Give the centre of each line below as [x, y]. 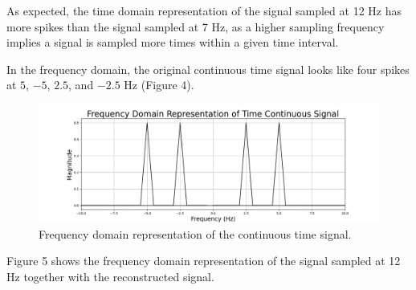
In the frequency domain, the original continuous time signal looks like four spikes [208, 69]
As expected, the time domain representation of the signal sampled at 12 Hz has [204, 10]
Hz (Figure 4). [159, 85]
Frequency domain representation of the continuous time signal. [195, 233]
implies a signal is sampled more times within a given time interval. [173, 42]
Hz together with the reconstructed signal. [110, 276]
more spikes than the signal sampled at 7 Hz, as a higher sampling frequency [196, 26]
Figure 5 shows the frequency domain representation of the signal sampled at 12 [204, 261]
